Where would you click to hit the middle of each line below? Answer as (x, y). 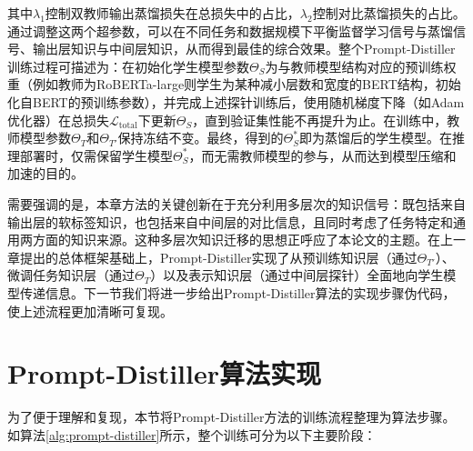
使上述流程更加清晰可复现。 (90, 311)
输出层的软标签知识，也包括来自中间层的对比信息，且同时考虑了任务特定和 (230, 221)
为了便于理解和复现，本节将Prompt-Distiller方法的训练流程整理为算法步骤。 (231, 417)
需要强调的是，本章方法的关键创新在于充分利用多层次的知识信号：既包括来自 (236, 203)
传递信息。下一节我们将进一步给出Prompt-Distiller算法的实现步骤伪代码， (237, 292)
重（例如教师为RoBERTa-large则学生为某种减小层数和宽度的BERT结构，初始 (234, 84)
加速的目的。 (45, 173)
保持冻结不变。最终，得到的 (201, 138)
